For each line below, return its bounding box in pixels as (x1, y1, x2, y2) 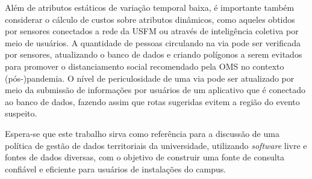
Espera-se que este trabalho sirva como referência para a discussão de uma (5, 127, 279, 139)
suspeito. (5, 107, 37, 120)
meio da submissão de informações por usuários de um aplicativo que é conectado (5, 83, 306, 96)
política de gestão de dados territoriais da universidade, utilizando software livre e (5, 139, 307, 151)
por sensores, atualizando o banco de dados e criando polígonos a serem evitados (5, 48, 302, 61)
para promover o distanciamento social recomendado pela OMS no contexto (5, 59, 284, 72)
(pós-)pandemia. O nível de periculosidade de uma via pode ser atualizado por (5, 71, 295, 84)
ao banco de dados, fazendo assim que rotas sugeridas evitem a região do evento (5, 95, 300, 108)
